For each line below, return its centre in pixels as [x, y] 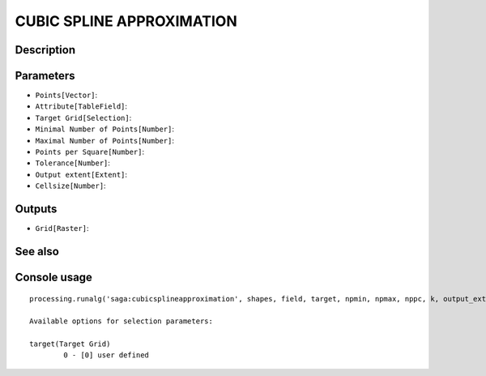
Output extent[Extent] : [81, 174]
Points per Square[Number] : [90, 152]
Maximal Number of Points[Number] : [104, 140]
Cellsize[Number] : [70, 186]
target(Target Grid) [70, 344]
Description [45, 50]
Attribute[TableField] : [81, 106]
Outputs [36, 209]
